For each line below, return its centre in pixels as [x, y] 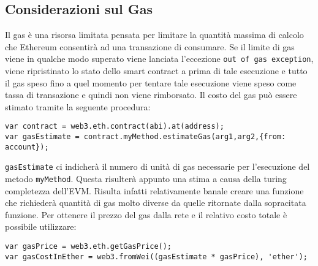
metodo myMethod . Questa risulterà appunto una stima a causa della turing [146, 179]
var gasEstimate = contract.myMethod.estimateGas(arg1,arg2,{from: [146, 137]
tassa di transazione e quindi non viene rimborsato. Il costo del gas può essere [151, 95]
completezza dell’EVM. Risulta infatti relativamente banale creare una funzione [154, 190]
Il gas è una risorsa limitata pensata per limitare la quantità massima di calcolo [154, 35]
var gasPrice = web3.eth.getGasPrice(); [89, 247]
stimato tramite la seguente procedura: [78, 106]
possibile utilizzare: [41, 226]
